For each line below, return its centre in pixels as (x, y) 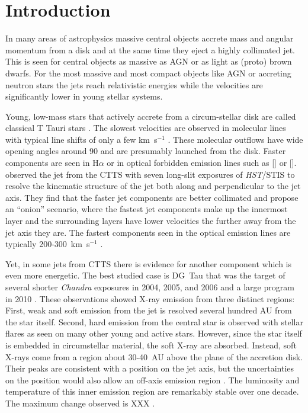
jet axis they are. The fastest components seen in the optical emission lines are (148, 232)
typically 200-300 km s (48, 244)
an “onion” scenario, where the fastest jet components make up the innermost (147, 209)
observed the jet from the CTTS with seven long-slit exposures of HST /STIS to (150, 174)
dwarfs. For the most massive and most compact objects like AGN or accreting (148, 73)
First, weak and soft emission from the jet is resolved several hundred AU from (149, 310)
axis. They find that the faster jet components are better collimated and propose (152, 197)
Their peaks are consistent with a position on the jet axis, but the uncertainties (150, 368)
